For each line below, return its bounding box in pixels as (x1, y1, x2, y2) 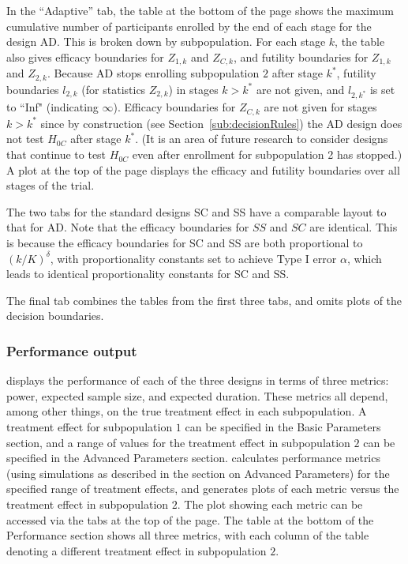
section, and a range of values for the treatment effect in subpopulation (6, 434, 350, 450)
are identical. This (309, 219, 398, 235)
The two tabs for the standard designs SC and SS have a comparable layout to (6, 203, 387, 220)
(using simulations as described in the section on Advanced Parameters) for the (6, 464, 390, 481)
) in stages (168, 81, 219, 97)
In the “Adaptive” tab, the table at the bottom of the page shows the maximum (6, 2, 394, 18)
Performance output (6, 340, 137, 360)
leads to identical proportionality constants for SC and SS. (6, 265, 290, 282)
